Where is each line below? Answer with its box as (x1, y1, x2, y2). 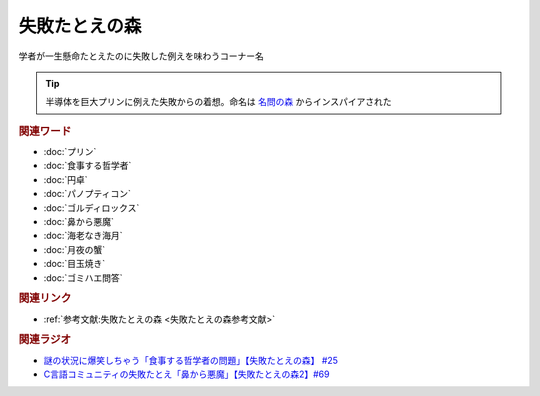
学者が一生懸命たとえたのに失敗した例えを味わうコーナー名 (18, 50, 264, 62)
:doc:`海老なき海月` (43, 230, 124, 242)
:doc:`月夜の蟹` (43, 243, 106, 255)
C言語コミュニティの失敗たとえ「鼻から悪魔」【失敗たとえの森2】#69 (43, 368, 330, 380)
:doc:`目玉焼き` (43, 258, 106, 270)
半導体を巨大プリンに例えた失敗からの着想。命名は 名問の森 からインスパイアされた (45, 96, 392, 108)
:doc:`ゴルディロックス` (43, 201, 140, 214)
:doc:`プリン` (43, 145, 97, 157)
